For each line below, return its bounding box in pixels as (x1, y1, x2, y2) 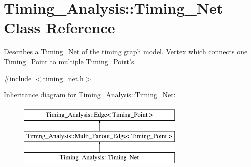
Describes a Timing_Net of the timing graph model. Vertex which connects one (4, 46, 248, 57)
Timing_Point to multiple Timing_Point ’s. (4, 56, 136, 66)
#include (4, 73, 32, 83)
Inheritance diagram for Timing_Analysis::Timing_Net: (4, 89, 176, 100)
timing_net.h (43, 73, 84, 83)
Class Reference (4, 17, 115, 38)
